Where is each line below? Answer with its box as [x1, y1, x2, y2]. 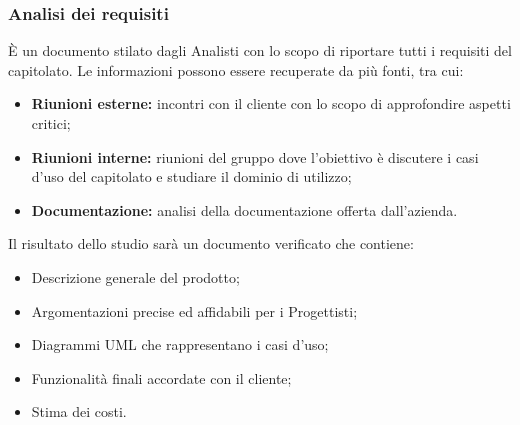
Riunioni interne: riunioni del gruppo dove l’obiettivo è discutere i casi [31, 146, 479, 167]
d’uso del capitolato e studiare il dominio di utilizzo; [31, 166, 352, 187]
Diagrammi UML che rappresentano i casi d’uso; [31, 334, 329, 355]
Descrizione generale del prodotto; [31, 266, 240, 287]
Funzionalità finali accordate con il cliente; [31, 367, 292, 388]
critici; [31, 113, 71, 133]
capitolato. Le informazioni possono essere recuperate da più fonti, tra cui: [8, 59, 464, 80]
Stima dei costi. [31, 401, 127, 422]
